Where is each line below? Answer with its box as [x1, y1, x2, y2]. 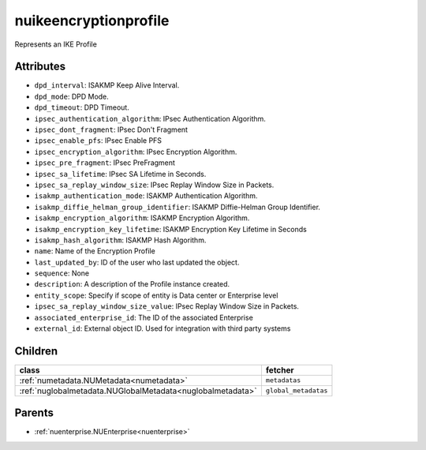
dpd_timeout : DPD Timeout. [34, 103, 129, 112]
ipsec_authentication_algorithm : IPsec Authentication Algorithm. [34, 114, 266, 123]
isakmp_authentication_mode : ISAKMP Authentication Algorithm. [34, 191, 258, 201]
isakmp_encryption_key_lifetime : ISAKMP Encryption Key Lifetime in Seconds [34, 224, 307, 234]
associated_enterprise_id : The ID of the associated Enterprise [34, 313, 254, 322]
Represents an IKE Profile [14, 39, 98, 49]
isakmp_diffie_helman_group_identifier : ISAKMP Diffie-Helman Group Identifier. [34, 202, 321, 212]
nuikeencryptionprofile [14, 12, 170, 29]
